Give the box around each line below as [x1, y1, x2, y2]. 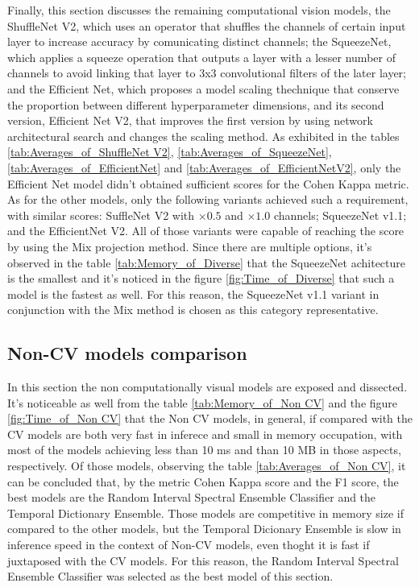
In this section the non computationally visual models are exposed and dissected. [7, 378, 408, 395]
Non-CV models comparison [7, 341, 247, 366]
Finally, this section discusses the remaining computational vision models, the [7, 2, 391, 18]
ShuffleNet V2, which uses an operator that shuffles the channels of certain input [7, 17, 406, 34]
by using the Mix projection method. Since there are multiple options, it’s [7, 238, 372, 254]
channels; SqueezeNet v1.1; [273, 206, 407, 223]
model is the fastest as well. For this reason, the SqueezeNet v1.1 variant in [7, 285, 380, 302]
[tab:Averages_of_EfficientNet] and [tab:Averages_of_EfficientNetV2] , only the [7, 159, 401, 176]
